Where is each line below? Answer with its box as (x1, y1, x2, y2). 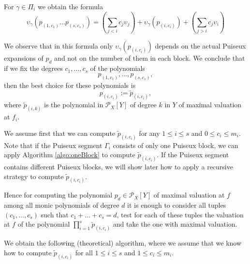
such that (41, 209, 69, 219)
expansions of (4, 53, 44, 63)
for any (139, 128, 160, 138)
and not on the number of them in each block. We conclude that (54, 53, 245, 63)
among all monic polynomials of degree (4, 200, 119, 210)
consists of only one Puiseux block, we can (113, 140, 238, 150)
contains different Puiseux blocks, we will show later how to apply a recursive (4, 162, 233, 171)
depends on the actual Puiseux (155, 41, 246, 51)
